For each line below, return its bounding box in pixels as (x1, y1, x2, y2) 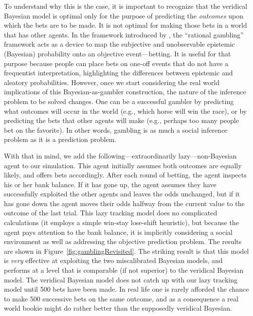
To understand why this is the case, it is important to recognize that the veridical (4, 1, 248, 11)
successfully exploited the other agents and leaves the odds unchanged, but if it (4, 189, 240, 199)
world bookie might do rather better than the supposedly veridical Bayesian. (4, 303, 232, 313)
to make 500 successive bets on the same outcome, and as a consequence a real (4, 293, 238, 303)
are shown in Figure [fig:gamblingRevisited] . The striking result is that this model (4, 246, 249, 256)
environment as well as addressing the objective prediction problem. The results (4, 236, 242, 246)
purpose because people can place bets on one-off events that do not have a (4, 58, 229, 68)
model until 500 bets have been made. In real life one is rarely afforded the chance (4, 284, 249, 294)
